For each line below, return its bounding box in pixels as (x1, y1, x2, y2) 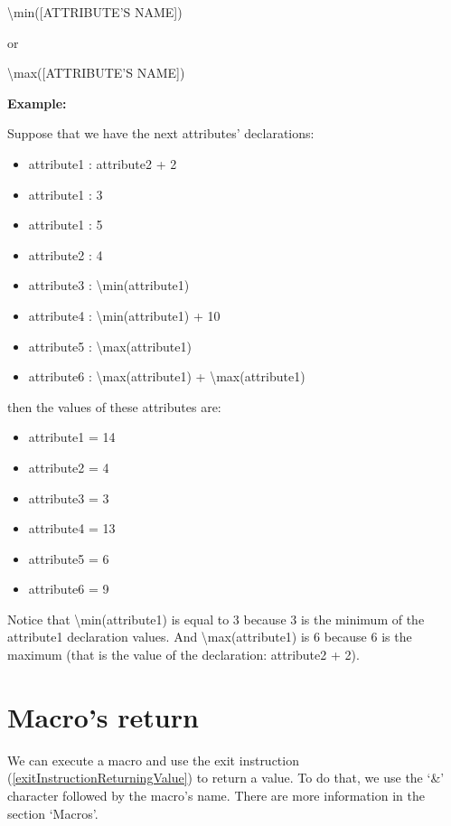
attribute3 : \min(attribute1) (28, 276, 190, 295)
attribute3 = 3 (28, 488, 109, 507)
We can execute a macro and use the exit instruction (7, 750, 299, 769)
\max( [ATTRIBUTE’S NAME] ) (7, 63, 185, 82)
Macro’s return (7, 698, 199, 735)
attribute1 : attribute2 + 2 (28, 154, 177, 173)
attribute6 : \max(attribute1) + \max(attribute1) (28, 367, 305, 386)
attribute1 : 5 (28, 215, 103, 234)
